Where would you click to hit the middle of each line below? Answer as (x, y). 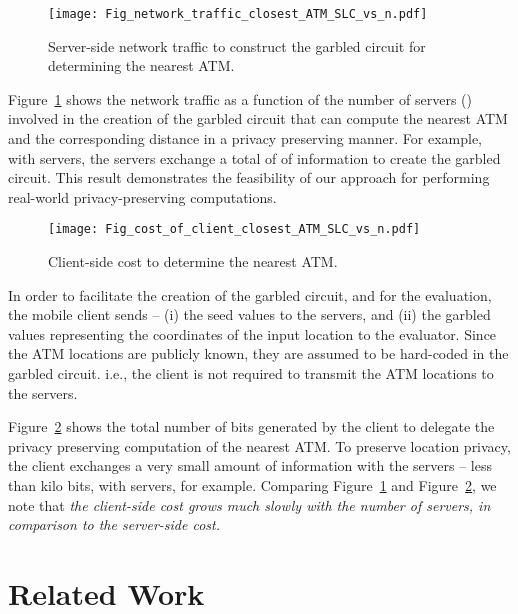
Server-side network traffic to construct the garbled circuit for (237, 45)
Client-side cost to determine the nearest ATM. (193, 261)
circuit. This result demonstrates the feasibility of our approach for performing (249, 177)
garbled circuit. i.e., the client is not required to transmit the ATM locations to (251, 373)
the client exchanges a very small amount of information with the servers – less (250, 465)
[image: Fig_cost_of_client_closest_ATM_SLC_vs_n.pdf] (234, 229)
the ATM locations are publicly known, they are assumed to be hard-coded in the (258, 353)
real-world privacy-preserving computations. (142, 196)
